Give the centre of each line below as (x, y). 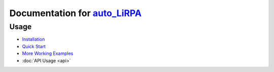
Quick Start (34, 46)
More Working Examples (48, 53)
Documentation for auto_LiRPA (76, 13)
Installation (33, 39)
